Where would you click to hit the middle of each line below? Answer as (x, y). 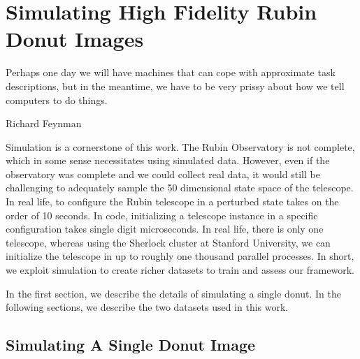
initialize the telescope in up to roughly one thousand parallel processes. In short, (180, 256)
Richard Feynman (44, 123)
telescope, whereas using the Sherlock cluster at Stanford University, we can (168, 242)
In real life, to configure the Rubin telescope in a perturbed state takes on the (172, 202)
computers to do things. (57, 100)
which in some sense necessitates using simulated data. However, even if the (168, 160)
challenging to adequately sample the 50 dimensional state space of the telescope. (180, 188)
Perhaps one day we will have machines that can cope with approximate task (171, 72)
